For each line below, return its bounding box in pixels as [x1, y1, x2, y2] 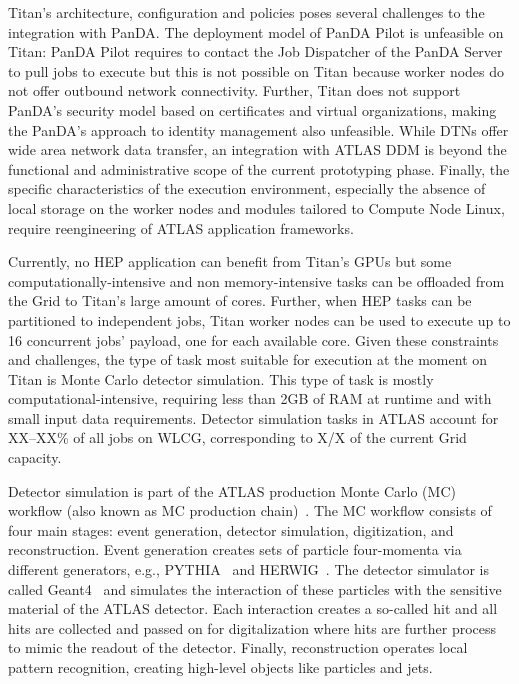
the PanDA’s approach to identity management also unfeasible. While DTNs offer [8, 119, 509, 140]
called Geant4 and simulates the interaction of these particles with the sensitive [8, 578, 502, 599]
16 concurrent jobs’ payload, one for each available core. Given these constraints [8, 329, 499, 350]
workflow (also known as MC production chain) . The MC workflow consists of [8, 500, 492, 521]
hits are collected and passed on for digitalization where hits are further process [8, 617, 497, 638]
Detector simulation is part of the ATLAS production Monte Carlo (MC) [8, 480, 456, 501]
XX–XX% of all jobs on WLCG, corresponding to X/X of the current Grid [8, 427, 467, 448]
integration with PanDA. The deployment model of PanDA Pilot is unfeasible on [8, 21, 504, 42]
